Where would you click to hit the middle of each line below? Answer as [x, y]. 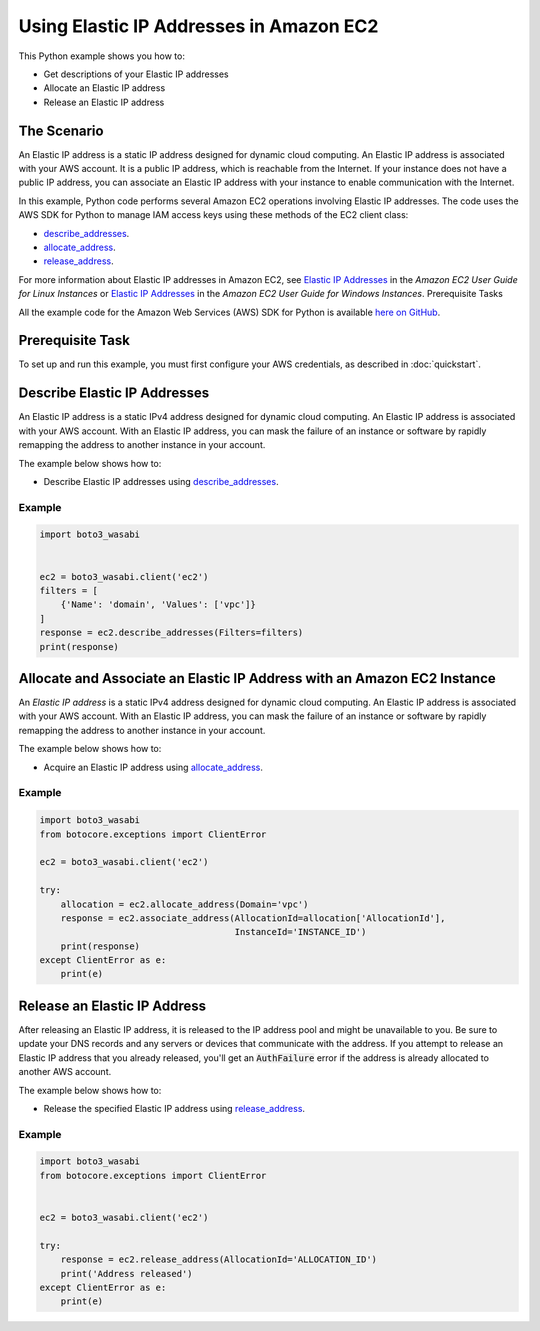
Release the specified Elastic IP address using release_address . [174, 1108]
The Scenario [61, 130]
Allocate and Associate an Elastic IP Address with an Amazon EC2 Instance [257, 678]
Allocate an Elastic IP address [104, 88]
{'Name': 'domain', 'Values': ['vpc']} [158, 604]
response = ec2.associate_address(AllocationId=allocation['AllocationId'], [253, 918]
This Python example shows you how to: [101, 56]
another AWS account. [65, 1072]
